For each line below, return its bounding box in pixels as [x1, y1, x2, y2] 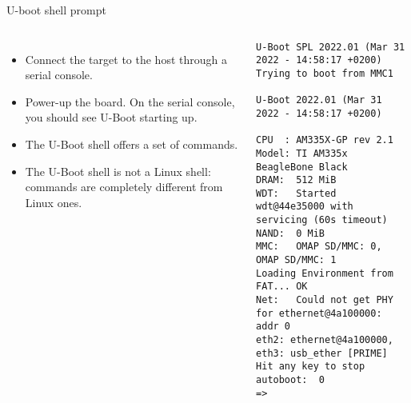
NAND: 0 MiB [256, 227, 325, 239]
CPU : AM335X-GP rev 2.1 [256, 134, 393, 146]
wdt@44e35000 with [256, 201, 353, 213]
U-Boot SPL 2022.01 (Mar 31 [256, 41, 405, 53]
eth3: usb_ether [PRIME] [256, 347, 388, 359]
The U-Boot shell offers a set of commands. [25, 135, 238, 152]
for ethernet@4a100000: [256, 307, 382, 319]
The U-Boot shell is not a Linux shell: [25, 162, 211, 179]
